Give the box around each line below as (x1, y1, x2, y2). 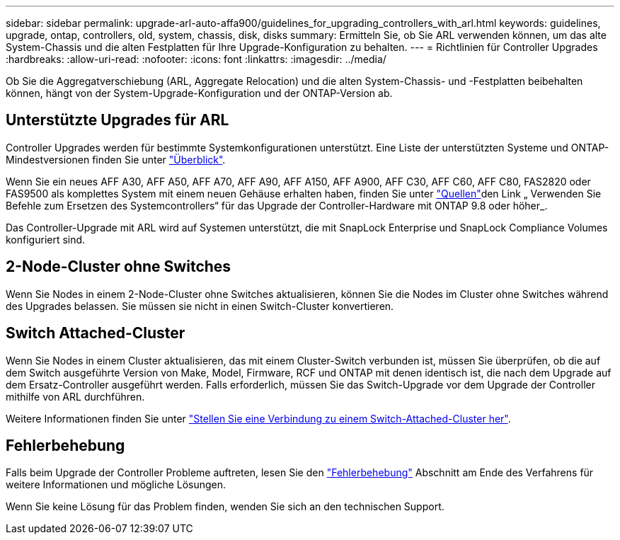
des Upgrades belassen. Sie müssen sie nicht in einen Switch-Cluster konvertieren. (6, 299, 394, 312)
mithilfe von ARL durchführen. (6, 390, 145, 403)
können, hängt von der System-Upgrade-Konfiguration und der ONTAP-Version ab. (6, 87, 393, 99)
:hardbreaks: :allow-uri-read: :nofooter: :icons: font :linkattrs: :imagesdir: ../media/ (6, 53, 386, 65)
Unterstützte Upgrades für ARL (6, 111, 229, 130)
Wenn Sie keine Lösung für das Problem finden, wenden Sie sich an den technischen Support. (6, 500, 444, 513)
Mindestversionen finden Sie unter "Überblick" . (6, 153, 226, 166)
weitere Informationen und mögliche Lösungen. (6, 478, 226, 491)
